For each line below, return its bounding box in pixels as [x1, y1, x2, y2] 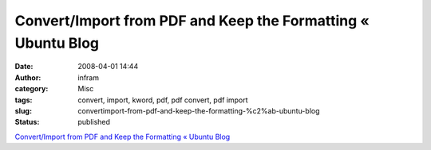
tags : [14, 95, 33, 105]
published [77, 117, 111, 127]
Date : [14, 62, 34, 71]
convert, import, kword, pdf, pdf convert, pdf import [77, 95, 248, 105]
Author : [14, 72, 42, 83]
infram [77, 72, 100, 83]
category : [14, 84, 49, 94]
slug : [14, 106, 32, 115]
